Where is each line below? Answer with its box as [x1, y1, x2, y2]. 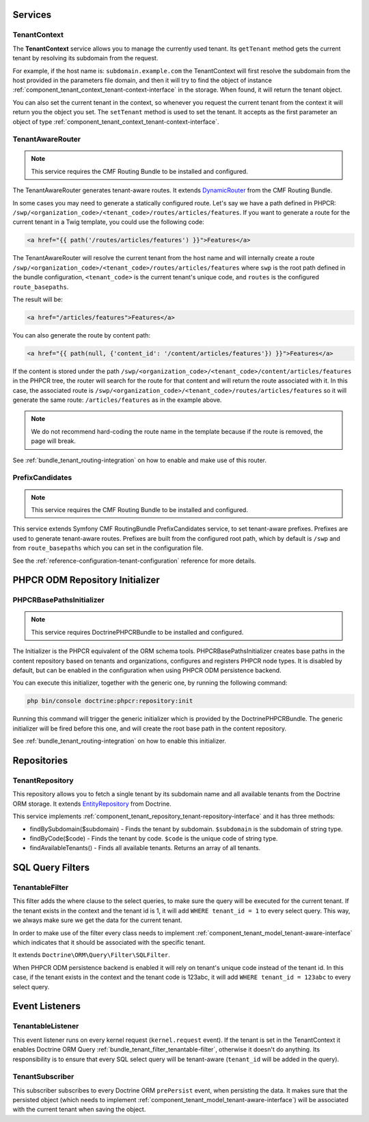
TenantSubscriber [12, 1072, 74, 1082]
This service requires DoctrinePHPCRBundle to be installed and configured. [31, 628, 244, 636]
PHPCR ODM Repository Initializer [12, 574, 160, 586]
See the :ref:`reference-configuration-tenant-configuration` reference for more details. [12, 557, 256, 565]
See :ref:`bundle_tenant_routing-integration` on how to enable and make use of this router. [12, 456, 266, 464]
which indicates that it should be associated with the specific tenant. [12, 939, 206, 947]
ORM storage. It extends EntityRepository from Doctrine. [12, 800, 172, 808]
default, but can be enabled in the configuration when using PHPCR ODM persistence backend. [12, 666, 282, 674]
